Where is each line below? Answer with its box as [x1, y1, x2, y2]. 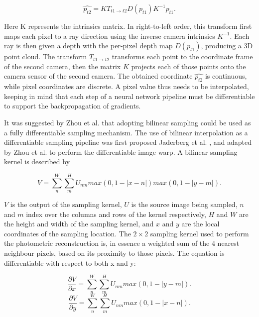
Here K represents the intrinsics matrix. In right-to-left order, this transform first [4, 21, 252, 31]
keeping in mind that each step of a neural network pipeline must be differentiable [4, 91, 255, 101]
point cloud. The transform [4, 51, 87, 62]
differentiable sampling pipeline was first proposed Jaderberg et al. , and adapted [4, 137, 252, 147]
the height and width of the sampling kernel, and [4, 218, 154, 229]
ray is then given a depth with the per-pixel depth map [4, 40, 173, 51]
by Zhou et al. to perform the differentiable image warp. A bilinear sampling [4, 146, 238, 157]
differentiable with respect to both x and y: [4, 257, 136, 268]
